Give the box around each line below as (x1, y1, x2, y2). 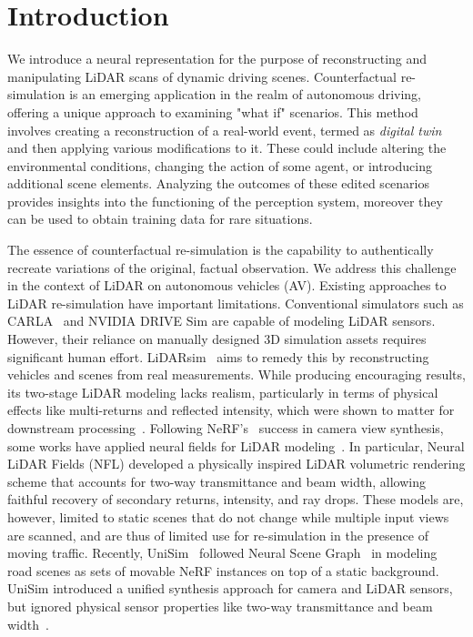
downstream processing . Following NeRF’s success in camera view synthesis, (7, 419, 444, 437)
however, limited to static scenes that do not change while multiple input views (7, 507, 449, 526)
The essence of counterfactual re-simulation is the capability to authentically (7, 240, 434, 259)
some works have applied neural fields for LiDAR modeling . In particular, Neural (7, 436, 465, 455)
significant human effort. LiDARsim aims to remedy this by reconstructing (7, 347, 429, 366)
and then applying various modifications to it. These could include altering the (7, 138, 447, 157)
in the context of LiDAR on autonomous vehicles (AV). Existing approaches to (7, 276, 447, 295)
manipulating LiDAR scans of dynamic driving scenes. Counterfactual (7, 66, 397, 86)
